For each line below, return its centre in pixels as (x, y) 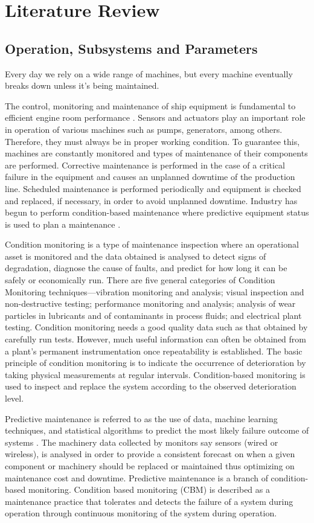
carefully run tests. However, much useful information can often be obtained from (155, 339)
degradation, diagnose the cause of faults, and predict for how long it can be (146, 268)
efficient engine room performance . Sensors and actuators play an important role (155, 117)
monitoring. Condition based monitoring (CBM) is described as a (149, 489)
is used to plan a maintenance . (63, 224)
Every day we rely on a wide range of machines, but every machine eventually (149, 73)
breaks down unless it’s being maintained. (82, 85)
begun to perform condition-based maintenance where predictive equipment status (157, 212)
